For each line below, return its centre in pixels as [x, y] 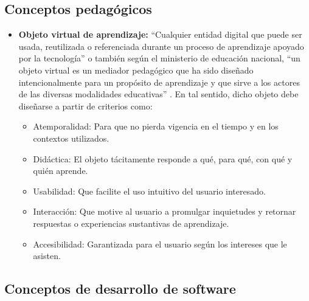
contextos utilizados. [71, 138]
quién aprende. [61, 171]
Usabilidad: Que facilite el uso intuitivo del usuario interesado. [149, 191]
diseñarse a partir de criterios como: [85, 106]
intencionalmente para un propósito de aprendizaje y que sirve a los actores [159, 82]
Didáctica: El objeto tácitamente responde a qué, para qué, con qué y [163, 158]
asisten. [47, 256]
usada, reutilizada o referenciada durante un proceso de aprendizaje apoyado [161, 46]
